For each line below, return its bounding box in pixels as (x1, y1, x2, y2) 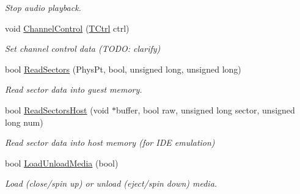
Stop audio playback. (5, 1, 81, 13)
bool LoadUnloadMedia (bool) (5, 156, 119, 169)
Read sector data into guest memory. (5, 83, 142, 96)
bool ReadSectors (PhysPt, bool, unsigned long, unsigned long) (5, 62, 241, 75)
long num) (5, 115, 43, 128)
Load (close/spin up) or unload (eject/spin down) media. (5, 177, 218, 190)
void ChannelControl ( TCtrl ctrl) (5, 21, 130, 34)
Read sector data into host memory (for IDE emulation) (5, 136, 215, 149)
